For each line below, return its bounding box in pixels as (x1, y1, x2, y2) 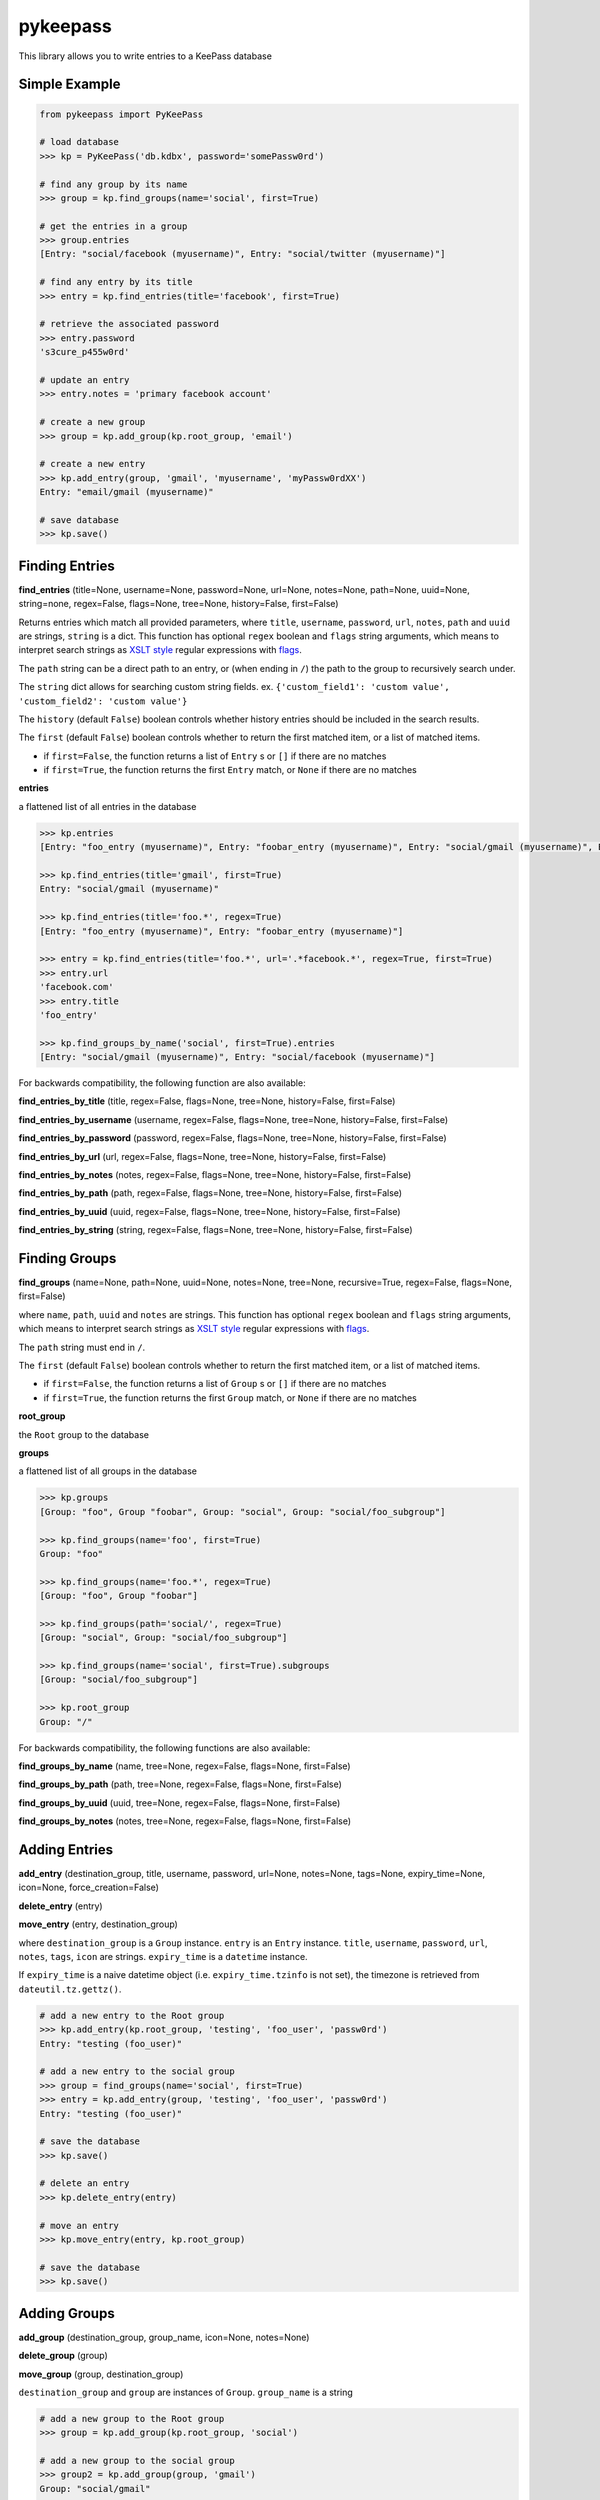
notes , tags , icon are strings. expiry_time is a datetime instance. (18, 1951, 309, 1963)
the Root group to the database (18, 1428, 150, 1440)
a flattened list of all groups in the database (18, 1465, 197, 1477)
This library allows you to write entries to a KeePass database (18, 50, 272, 62)
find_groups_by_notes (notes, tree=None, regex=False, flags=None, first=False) (18, 1815, 352, 1827)
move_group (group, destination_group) (18, 2368, 184, 2380)
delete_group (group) (18, 2350, 109, 2362)
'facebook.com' (39, 981, 114, 993)
